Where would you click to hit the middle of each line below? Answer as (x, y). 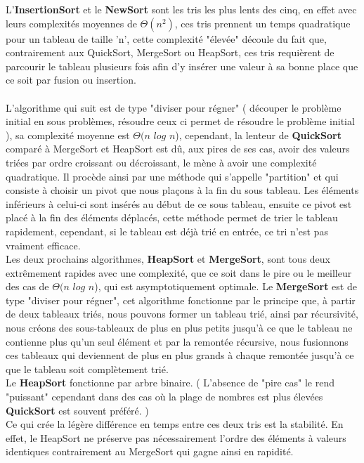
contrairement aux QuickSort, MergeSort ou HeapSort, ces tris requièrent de (170, 52)
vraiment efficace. (43, 245)
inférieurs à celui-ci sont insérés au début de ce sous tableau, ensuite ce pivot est (179, 203)
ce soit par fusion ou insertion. (71, 80)
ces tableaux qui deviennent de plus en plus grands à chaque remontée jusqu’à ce (180, 355)
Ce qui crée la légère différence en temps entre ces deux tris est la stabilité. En (175, 424)
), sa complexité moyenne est (68, 135)
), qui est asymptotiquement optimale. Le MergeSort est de (226, 286)
